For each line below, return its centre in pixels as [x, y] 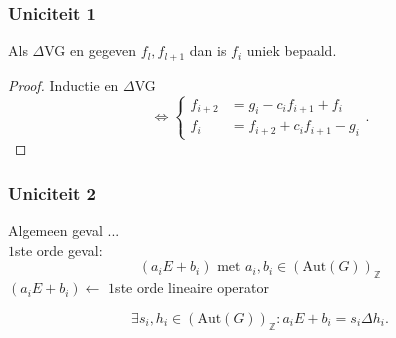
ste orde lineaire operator [192, 287]
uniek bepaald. [291, 50]
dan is [208, 50]
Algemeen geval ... [64, 230]
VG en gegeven [90, 50]
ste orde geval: [59, 249]
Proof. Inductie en [63, 84]
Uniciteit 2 [52, 192]
